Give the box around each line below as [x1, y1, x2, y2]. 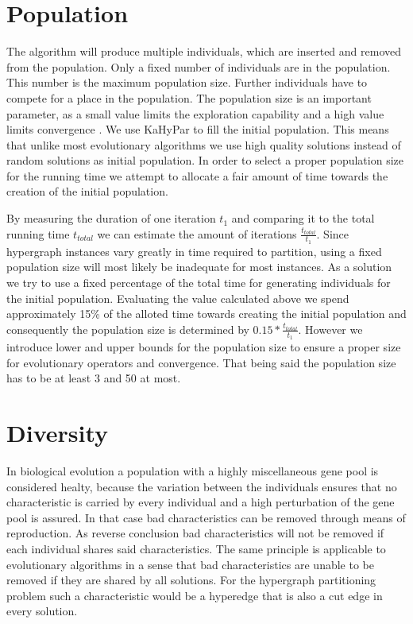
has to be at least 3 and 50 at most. [6, 370, 181, 386]
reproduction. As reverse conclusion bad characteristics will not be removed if [6, 525, 384, 541]
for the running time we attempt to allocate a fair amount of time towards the [6, 167, 388, 184]
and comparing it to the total [231, 210, 375, 227]
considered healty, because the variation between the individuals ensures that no [6, 478, 397, 494]
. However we [298, 320, 363, 337]
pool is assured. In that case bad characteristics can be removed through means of [6, 509, 406, 525]
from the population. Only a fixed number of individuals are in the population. [6, 58, 391, 75]
